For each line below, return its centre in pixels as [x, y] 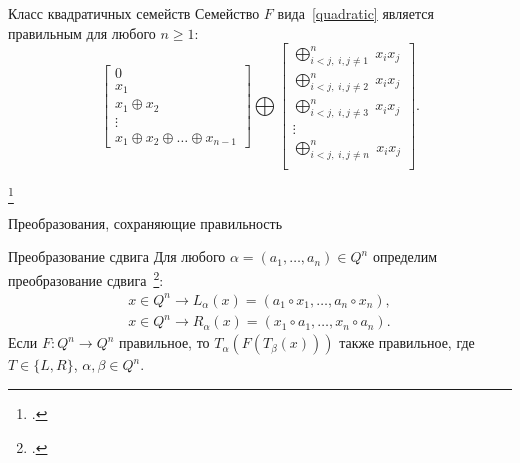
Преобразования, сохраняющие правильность [145, 222]
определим [405, 256]
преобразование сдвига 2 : [86, 278]
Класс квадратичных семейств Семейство [134, 13]
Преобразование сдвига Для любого [117, 256]
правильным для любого [82, 32]
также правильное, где [407, 342]
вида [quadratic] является [355, 13]
